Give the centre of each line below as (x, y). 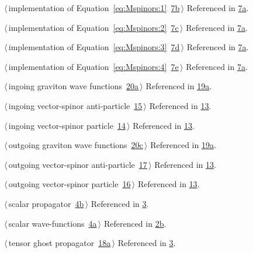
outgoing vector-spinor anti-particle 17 (78, 164)
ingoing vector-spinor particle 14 (67, 125)
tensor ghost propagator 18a (60, 243)
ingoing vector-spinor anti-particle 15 (75, 105)
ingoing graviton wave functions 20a (73, 86)
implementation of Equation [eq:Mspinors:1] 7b (94, 8)
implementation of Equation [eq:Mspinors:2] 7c (93, 27)
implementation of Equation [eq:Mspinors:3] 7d (94, 47)
